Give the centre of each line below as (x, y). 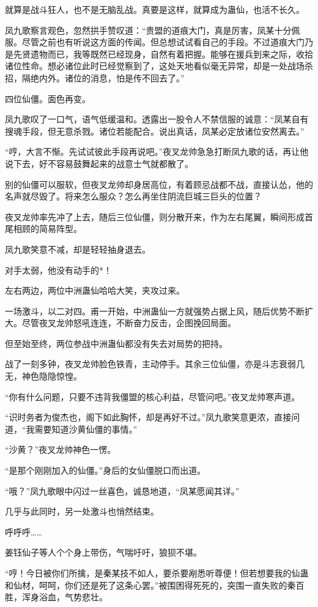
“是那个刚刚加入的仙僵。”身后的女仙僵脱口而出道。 (105, 470)
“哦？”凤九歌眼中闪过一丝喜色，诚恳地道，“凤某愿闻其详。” (122, 490)
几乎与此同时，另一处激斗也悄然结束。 (82, 511)
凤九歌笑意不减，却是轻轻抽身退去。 (78, 249)
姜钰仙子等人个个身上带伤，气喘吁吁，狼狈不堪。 (103, 552)
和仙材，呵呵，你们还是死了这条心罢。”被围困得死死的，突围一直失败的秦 (150, 585)
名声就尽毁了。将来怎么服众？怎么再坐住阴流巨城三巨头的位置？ (133, 196)
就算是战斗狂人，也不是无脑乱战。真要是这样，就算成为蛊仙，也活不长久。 (155, 9)
